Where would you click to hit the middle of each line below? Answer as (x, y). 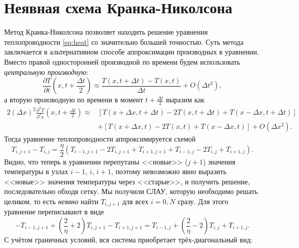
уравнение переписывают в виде (54, 212)
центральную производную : (46, 72)
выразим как (185, 100)
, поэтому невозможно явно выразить (169, 171)
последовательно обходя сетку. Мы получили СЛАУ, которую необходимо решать (131, 191)
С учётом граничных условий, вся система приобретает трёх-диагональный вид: (128, 240)
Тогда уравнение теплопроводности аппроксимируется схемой (100, 138)
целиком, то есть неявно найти (51, 201)
